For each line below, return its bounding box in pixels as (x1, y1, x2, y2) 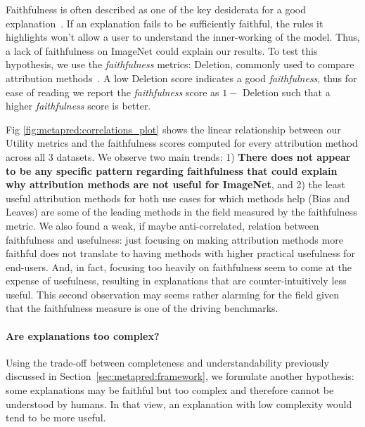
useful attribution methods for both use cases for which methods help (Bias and (6, 190, 350, 205)
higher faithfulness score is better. (6, 98, 151, 113)
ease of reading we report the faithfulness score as (6, 84, 219, 99)
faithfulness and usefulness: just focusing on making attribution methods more (6, 232, 343, 247)
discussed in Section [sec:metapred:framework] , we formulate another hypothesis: (6, 369, 354, 383)
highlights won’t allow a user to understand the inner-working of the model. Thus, (6, 29, 360, 44)
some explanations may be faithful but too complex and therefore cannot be (6, 383, 334, 398)
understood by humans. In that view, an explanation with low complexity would (6, 396, 352, 411)
